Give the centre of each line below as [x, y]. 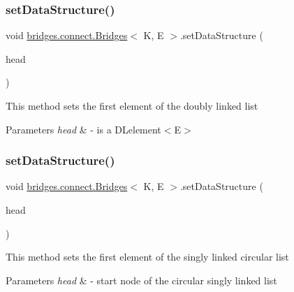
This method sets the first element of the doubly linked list [132, 105]
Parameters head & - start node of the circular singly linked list [141, 280]
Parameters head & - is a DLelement [83, 129]
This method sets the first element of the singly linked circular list [147, 257]
